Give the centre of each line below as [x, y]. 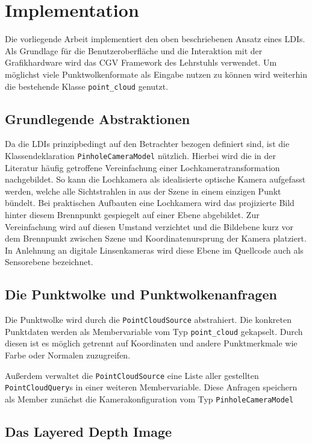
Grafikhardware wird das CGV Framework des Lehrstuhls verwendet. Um [141, 62]
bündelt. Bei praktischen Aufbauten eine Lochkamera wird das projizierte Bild [150, 203]
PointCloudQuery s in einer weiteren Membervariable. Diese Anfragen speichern [151, 387]
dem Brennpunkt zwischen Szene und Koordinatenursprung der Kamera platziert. [156, 238]
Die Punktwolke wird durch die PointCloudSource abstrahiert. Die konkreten [148, 320]
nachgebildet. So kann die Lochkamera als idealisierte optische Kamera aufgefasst [155, 179]
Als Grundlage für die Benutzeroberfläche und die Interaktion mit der [134, 50]
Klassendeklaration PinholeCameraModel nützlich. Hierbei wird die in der [141, 155]
